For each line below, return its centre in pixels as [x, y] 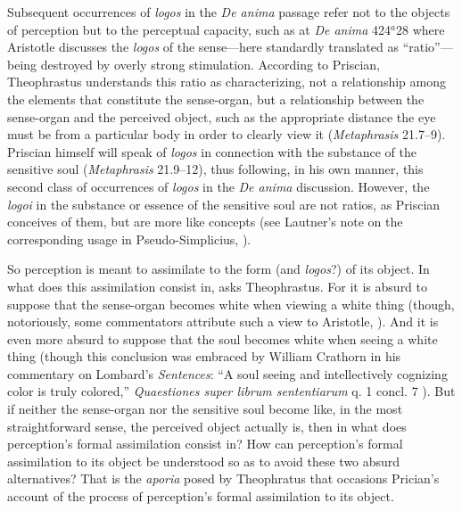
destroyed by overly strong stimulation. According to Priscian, [210, 64]
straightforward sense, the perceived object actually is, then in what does [207, 426]
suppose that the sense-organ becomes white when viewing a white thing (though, [231, 304]
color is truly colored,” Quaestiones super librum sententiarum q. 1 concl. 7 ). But [231, 391]
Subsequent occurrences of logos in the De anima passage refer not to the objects [229, 12]
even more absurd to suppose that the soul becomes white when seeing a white [223, 338]
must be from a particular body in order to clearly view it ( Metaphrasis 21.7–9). [227, 134]
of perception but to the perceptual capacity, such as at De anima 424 [199, 29]
